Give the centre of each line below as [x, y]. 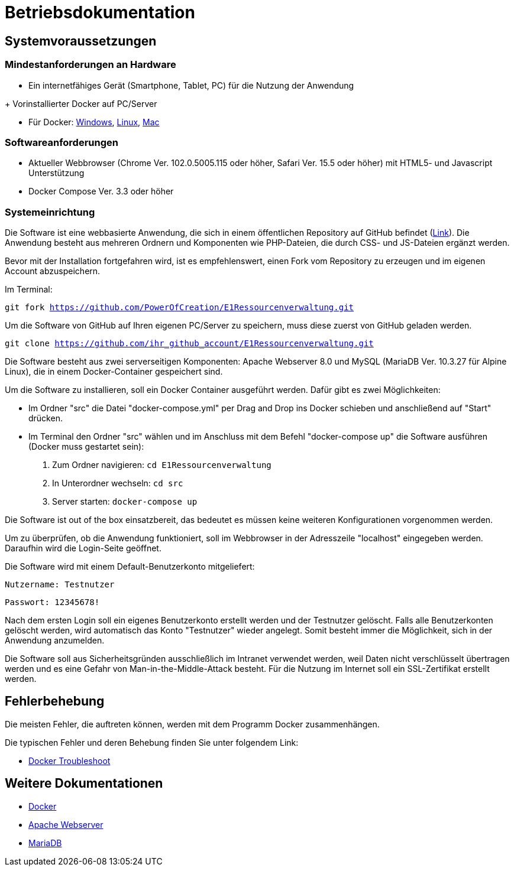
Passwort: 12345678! [52, 602]
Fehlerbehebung [55, 701]
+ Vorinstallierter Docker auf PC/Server [81, 103]
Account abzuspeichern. [53, 271]
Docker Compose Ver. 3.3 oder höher [101, 191]
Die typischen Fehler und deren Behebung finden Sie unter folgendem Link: [152, 742]
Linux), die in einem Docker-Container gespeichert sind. [114, 372]
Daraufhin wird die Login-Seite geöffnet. [83, 548]
